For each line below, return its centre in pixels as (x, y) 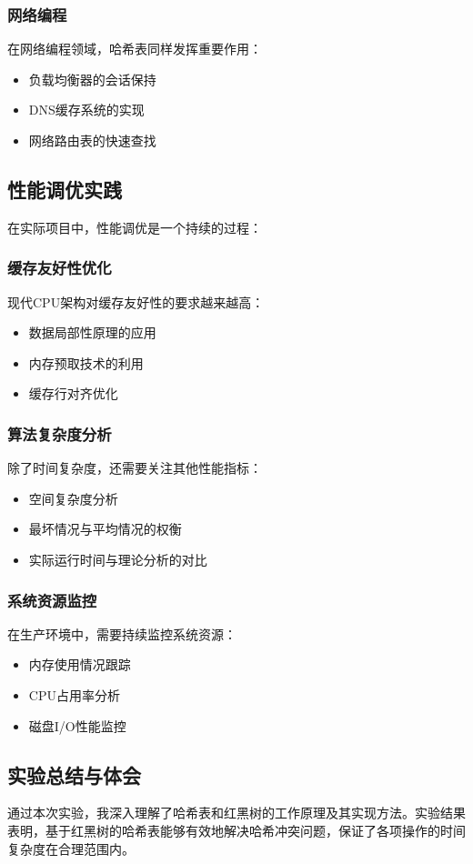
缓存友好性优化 (60, 268)
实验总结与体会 (74, 774)
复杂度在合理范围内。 (71, 848)
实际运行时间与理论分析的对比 (118, 559)
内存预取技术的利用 (86, 362)
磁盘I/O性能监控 (77, 725)
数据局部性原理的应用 (92, 332)
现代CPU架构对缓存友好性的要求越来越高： (136, 301)
